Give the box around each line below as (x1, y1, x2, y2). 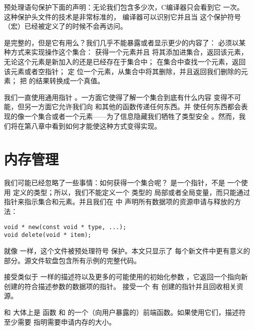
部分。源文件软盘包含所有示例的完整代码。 (4, 255, 141, 265)
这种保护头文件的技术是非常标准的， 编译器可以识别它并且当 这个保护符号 (4, 11, 241, 21)
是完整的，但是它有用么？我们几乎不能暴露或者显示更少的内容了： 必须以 (4, 37, 239, 47)
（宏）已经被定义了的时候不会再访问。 (4, 21, 127, 31)
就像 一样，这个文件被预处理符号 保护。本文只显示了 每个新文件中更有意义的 (4, 245, 250, 255)
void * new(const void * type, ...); (4, 223, 127, 231)
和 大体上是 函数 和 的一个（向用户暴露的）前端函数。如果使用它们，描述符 (4, 307, 246, 317)
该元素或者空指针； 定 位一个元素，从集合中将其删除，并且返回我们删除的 (4, 66, 241, 76)
